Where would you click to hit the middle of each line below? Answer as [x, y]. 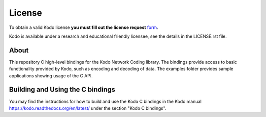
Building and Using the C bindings [62, 90]
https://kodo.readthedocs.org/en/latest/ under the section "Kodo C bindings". [88, 108]
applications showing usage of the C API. [51, 75]
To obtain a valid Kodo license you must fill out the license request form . [84, 27]
